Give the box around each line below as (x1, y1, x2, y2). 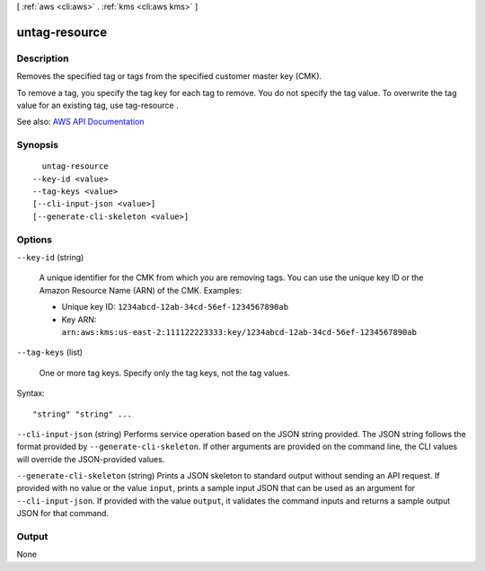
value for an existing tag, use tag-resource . (16, 100, 179, 110)
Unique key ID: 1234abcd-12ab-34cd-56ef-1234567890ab (61, 302, 289, 312)
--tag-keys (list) (16, 347, 84, 358)
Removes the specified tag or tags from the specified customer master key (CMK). (16, 71, 322, 82)
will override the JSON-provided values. (16, 453, 165, 464)
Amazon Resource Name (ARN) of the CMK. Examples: (39, 285, 242, 295)
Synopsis (16, 139, 58, 152)
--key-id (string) (16, 251, 84, 262)
